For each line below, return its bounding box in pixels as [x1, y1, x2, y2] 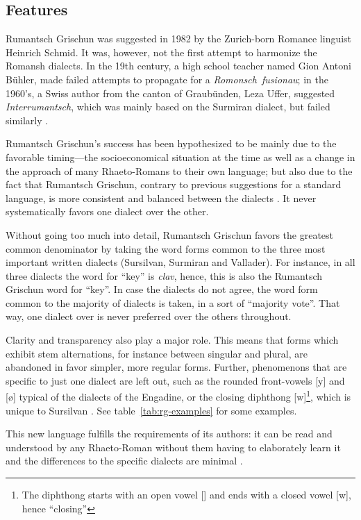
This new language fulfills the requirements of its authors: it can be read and [6, 426, 333, 441]
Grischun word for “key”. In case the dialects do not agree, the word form [6, 282, 318, 296]
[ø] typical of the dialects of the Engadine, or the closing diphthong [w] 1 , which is [6, 387, 351, 404]
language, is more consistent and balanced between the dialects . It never [6, 190, 317, 205]
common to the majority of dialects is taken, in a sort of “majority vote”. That [6, 295, 340, 310]
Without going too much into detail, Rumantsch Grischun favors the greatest [6, 227, 334, 242]
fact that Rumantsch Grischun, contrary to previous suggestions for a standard [6, 177, 342, 192]
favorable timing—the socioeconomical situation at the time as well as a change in [6, 149, 355, 164]
